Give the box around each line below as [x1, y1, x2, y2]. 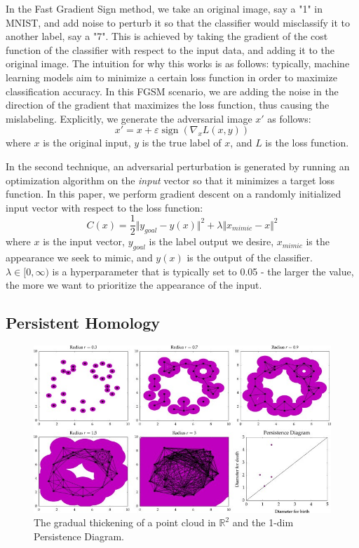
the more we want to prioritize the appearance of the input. [6, 278, 262, 292]
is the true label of [142, 135, 222, 150]
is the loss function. [265, 135, 349, 150]
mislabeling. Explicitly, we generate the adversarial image [6, 111, 252, 125]
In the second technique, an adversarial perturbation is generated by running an [6, 158, 350, 173]
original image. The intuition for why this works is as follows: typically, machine [6, 56, 350, 71]
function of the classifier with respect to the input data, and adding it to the [6, 42, 334, 57]
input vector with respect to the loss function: [6, 200, 203, 214]
